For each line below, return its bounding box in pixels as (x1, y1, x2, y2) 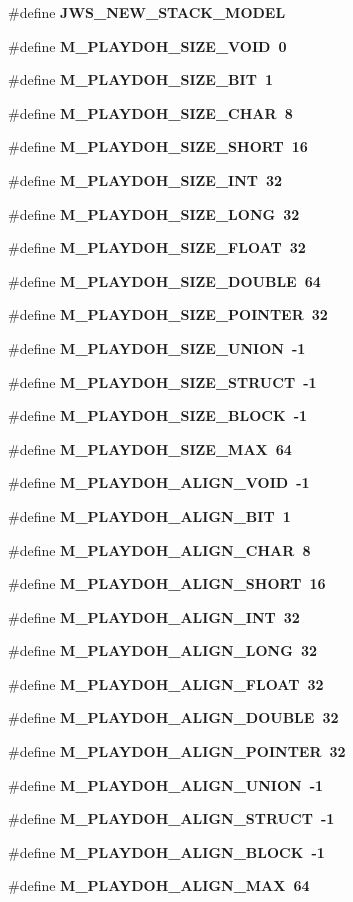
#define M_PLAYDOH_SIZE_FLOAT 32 (8, 237, 306, 258)
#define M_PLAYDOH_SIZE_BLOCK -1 (8, 405, 308, 426)
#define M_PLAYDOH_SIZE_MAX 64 (8, 438, 292, 459)
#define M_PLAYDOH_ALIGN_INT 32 (8, 606, 300, 627)
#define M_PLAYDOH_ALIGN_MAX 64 (8, 875, 310, 896)
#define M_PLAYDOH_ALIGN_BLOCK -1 (8, 841, 325, 862)
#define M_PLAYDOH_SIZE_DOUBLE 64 (8, 270, 321, 291)
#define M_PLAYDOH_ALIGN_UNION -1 (8, 774, 324, 795)
